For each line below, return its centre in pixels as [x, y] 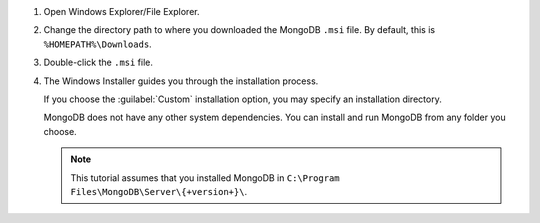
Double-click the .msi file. [98, 62]
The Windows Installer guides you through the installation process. [181, 81]
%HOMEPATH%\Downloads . [97, 44]
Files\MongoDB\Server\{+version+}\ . [159, 191]
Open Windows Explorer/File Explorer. [121, 11]
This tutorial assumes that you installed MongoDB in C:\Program [205, 177]
